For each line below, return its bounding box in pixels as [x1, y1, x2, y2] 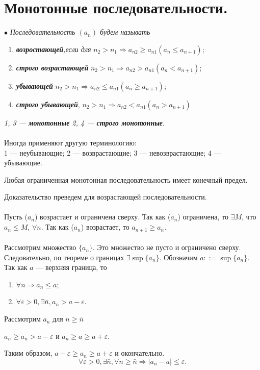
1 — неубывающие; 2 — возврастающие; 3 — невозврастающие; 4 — [4, 147, 221, 158]
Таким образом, [4, 348, 53, 358]
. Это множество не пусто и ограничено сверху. [93, 242, 241, 253]
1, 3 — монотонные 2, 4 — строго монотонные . [4, 117, 165, 128]
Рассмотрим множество [4, 242, 76, 253]
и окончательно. [115, 348, 165, 358]
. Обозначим [159, 252, 198, 262]
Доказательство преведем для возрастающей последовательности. [4, 191, 207, 202]
